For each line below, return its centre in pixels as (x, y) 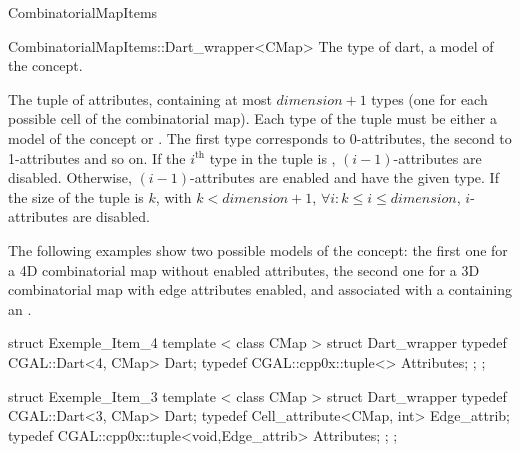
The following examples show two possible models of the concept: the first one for (258, 249)
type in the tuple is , (272, 157)
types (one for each (429, 98)
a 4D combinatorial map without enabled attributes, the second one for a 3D (244, 269)
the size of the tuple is (76, 196)
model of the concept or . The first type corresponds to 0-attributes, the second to (260, 137)
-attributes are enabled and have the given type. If (344, 177)
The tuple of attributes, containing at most (140, 98)
